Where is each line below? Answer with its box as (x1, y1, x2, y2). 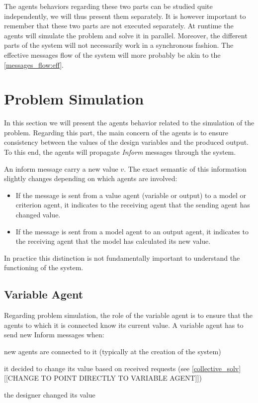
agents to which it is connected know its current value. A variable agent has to (4, 319, 244, 330)
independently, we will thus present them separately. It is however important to (4, 10, 246, 21)
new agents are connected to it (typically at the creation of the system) (4, 346, 221, 356)
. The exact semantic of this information (124, 163, 247, 174)
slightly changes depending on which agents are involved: (4, 173, 177, 184)
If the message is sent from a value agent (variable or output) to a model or (15, 190, 246, 200)
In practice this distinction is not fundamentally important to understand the (4, 252, 240, 263)
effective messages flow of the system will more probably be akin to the (4, 49, 221, 60)
